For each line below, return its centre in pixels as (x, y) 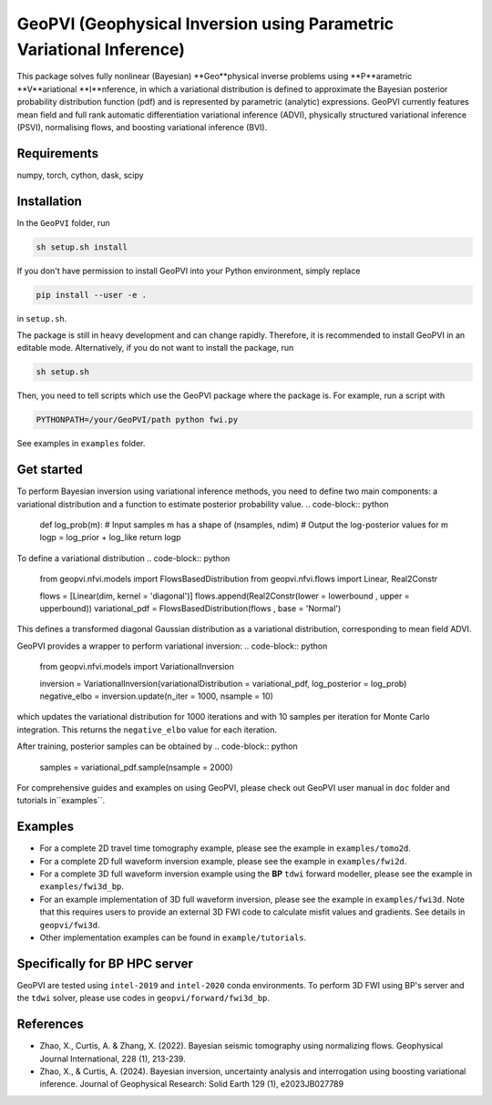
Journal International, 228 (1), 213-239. (113, 1059)
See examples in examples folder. (81, 444)
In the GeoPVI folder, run (63, 222)
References (50, 1024)
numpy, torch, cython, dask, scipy (81, 175)
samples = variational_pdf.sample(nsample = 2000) (136, 767)
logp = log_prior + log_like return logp (110, 537)
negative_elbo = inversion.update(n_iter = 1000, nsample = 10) (156, 696)
